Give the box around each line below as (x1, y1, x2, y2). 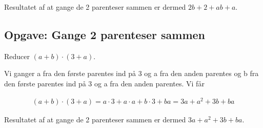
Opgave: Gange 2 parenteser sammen (4, 26, 206, 42)
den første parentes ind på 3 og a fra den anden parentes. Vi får (4, 78, 205, 88)
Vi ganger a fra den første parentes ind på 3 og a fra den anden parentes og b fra (4, 68, 259, 79)
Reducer (4, 50, 30, 61)
